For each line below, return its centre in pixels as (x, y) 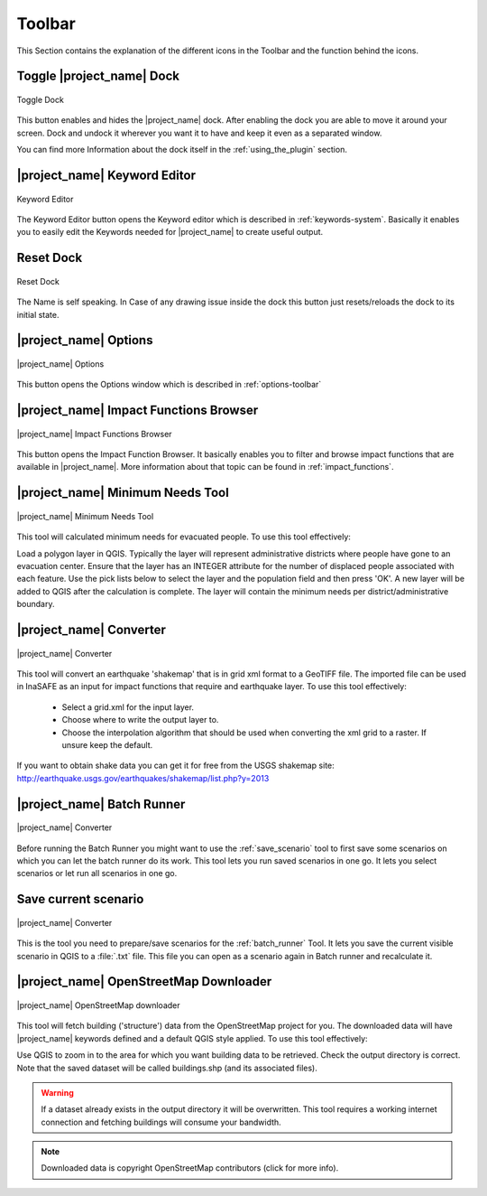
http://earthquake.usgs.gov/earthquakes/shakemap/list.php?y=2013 (143, 778)
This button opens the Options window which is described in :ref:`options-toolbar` (169, 385)
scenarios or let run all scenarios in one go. (97, 874)
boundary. (36, 604)
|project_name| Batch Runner (101, 804)
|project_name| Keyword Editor (106, 175)
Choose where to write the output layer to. (140, 720)
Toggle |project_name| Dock (98, 76)
